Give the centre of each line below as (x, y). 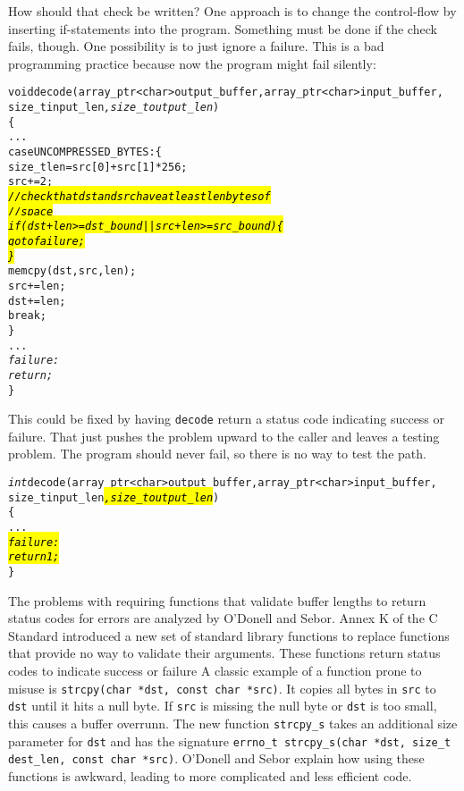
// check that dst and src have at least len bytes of (139, 196)
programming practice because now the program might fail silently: (192, 63)
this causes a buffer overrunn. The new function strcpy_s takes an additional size (233, 723)
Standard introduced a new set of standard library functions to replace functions (229, 635)
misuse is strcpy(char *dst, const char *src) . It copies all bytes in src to (222, 688)
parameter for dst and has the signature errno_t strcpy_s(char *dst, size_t (230, 741)
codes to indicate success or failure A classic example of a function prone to (215, 670)
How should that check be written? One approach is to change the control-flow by (232, 11)
